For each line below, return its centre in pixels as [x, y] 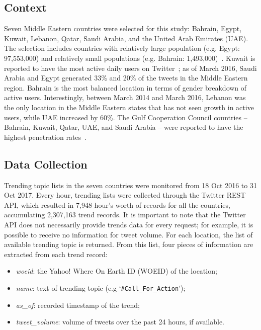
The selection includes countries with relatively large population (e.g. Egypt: [122, 48]
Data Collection [46, 164]
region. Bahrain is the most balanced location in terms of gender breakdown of [125, 87]
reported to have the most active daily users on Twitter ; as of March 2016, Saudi [130, 68]
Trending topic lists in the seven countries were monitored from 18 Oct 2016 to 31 [130, 185]
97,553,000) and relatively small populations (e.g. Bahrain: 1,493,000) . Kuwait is [130, 58]
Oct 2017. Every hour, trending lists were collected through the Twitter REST [125, 195]
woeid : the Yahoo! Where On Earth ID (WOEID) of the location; [116, 271]
